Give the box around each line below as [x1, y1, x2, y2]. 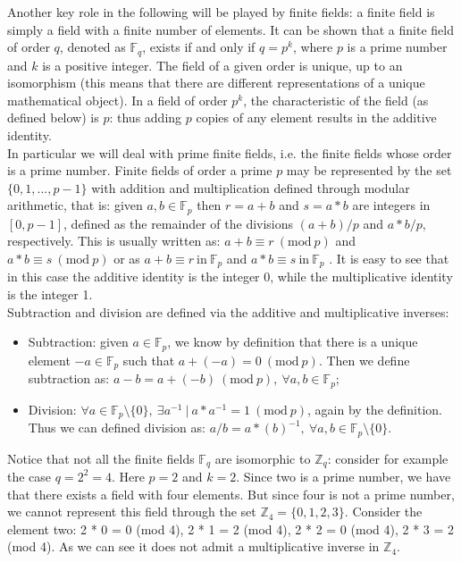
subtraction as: [28, 369, 110, 388]
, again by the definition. [307, 399, 442, 418]
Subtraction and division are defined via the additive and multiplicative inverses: [7, 302, 449, 321]
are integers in [352, 196, 431, 214]
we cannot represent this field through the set [7, 502, 256, 521]
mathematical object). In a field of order [7, 90, 228, 109]
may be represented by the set [286, 161, 452, 180]
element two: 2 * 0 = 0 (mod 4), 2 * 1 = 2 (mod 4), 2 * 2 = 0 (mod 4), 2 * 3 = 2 [7, 519, 455, 538]
